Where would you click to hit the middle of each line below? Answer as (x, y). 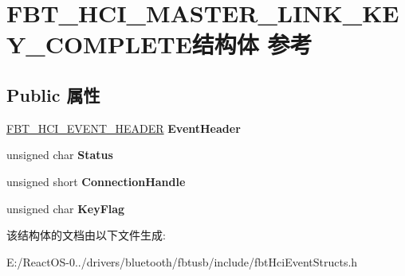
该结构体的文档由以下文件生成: (86, 235)
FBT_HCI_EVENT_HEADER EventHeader (124, 128)
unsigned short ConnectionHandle (96, 181)
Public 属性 (53, 94)
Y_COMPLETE (99, 44)
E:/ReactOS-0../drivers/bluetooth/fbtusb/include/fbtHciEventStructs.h (182, 261)
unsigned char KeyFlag (66, 208)
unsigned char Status (60, 155)
